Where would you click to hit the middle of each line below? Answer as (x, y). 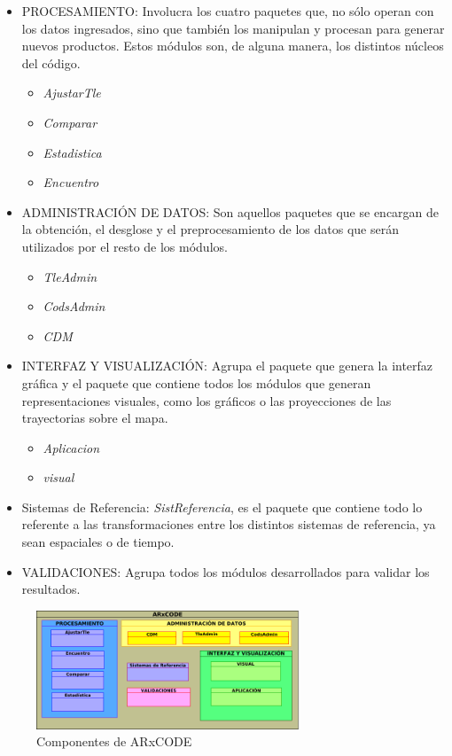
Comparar (70, 122)
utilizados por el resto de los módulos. (125, 246)
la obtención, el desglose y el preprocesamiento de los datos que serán (210, 229)
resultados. (51, 589)
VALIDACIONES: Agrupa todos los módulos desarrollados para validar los (226, 571)
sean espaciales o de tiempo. (98, 542)
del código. (51, 62)
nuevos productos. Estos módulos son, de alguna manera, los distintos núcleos (233, 46)
